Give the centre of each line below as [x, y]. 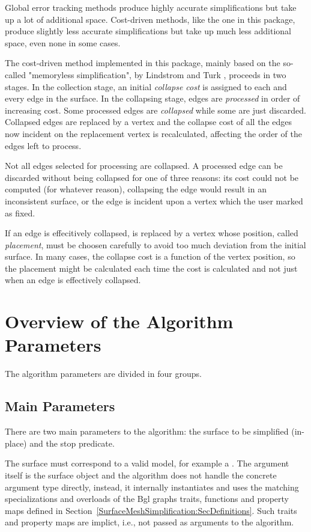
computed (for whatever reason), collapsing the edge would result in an [136, 189]
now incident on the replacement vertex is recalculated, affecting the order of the [153, 133]
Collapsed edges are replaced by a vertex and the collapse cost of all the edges [148, 122]
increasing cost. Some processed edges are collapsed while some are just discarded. [156, 110]
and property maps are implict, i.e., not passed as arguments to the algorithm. [149, 522]
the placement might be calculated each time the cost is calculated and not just [151, 268]
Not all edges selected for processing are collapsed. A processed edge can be [144, 166]
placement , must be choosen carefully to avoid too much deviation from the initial [155, 244]
